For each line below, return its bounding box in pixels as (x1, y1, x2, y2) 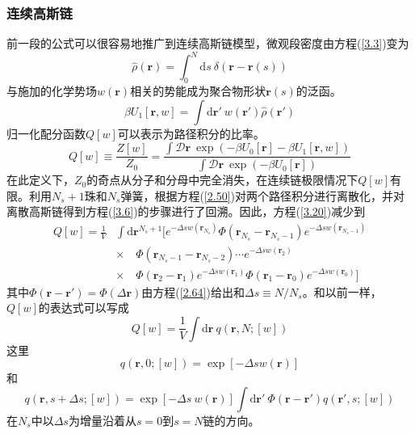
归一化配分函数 (6, 124, 86, 141)
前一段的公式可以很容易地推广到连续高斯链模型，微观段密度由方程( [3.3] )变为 (6, 35, 409, 52)
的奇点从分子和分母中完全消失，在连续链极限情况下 (86, 171, 358, 188)
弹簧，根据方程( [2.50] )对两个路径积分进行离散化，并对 (120, 187, 405, 204)
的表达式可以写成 (38, 299, 129, 316)
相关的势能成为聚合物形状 (130, 82, 266, 99)
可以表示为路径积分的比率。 (117, 124, 265, 141)
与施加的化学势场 (6, 82, 97, 99)
